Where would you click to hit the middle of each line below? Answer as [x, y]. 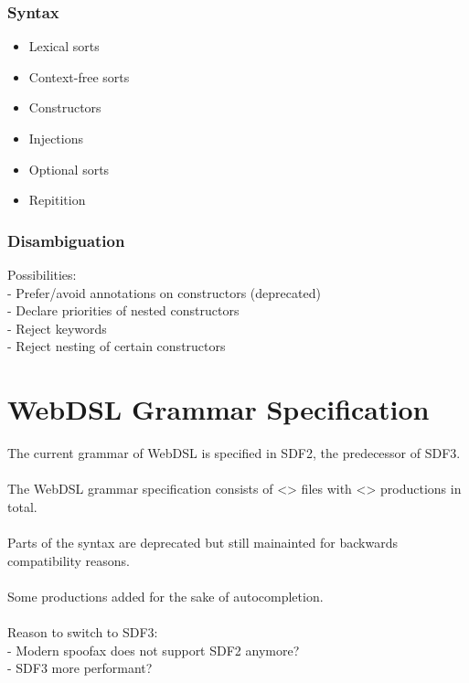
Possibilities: [42, 274]
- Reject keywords [57, 328]
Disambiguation [66, 240]
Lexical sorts [64, 46]
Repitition [57, 200]
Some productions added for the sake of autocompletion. [165, 596]
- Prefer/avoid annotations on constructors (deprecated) [164, 292]
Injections [56, 138]
